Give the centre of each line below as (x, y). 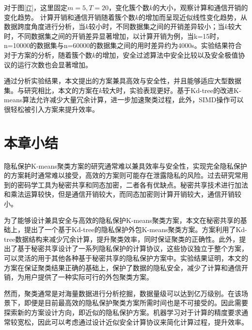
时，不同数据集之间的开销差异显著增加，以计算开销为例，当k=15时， (114, 36)
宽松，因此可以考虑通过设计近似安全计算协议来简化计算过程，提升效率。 (133, 322)
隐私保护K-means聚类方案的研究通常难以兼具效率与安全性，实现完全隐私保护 (126, 165)
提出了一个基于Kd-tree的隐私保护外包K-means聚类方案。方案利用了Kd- (135, 229)
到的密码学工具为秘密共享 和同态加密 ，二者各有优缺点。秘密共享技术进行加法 (126, 184)
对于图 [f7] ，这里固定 (36, 7)
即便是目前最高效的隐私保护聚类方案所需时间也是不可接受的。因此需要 (136, 303)
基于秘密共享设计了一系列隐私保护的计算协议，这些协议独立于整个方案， (133, 248)
